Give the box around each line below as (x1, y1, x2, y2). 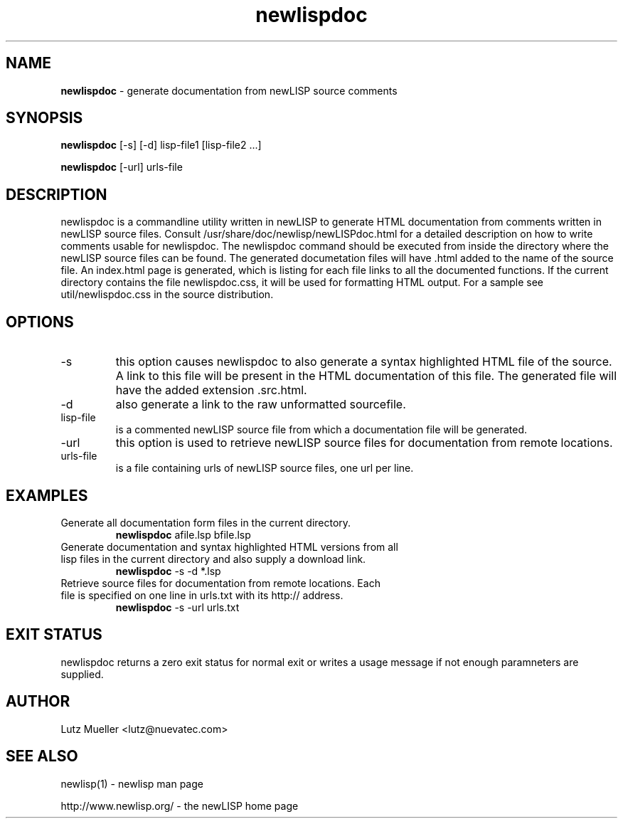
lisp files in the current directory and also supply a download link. (60, 552, 366, 565)
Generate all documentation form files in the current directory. (60, 516, 351, 529)
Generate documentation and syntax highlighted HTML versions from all (60, 540, 398, 553)
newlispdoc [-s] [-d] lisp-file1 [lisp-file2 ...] (60, 139, 262, 152)
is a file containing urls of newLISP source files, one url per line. (115, 462, 414, 475)
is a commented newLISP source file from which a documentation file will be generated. (115, 423, 528, 436)
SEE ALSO (6, 747, 78, 766)
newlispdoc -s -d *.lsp (115, 564, 221, 577)
